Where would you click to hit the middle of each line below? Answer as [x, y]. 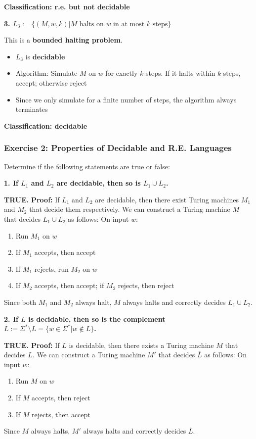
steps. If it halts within [180, 73]
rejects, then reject [146, 285]
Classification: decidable [46, 125]
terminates [32, 109]
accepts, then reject [61, 398]
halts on [91, 24]
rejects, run [51, 268]
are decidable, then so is [99, 183]
